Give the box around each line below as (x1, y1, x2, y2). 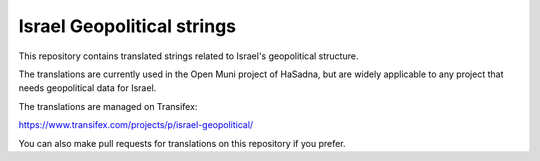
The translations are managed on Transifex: (18, 100, 198, 112)
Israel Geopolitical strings (18, 15, 237, 37)
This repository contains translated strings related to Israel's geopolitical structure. (18, 50, 359, 62)
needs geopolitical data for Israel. (18, 82, 157, 94)
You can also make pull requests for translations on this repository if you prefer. (18, 137, 346, 149)
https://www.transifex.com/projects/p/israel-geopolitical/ (18, 119, 254, 131)
